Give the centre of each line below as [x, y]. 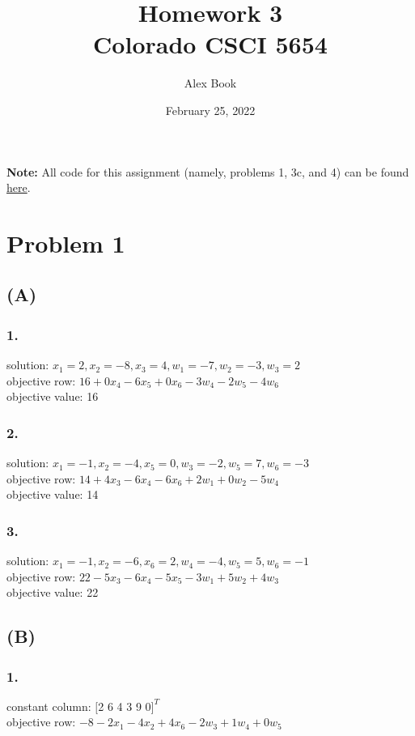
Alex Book [210, 83]
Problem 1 [66, 242]
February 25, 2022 [210, 110]
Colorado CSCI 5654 [210, 44]
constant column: [49, 706]
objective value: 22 [53, 592]
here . [19, 187]
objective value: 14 [53, 494]
